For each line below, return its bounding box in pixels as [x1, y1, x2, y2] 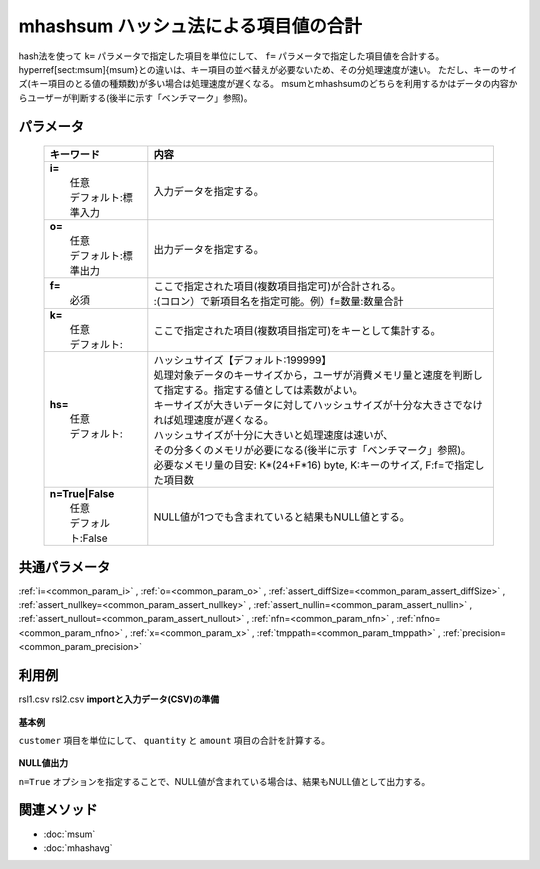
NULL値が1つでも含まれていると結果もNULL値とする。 [153, 510, 410, 524]
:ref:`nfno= [396, 613, 441, 625]
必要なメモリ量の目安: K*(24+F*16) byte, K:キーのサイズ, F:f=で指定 [153, 458, 475, 472]
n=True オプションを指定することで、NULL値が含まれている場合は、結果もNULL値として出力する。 [18, 775, 431, 787]
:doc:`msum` [43, 828, 96, 840]
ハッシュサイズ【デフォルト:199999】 [153, 353, 332, 367]
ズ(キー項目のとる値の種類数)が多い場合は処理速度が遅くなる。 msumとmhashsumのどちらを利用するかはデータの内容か [18, 78, 518, 90]
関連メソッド [18, 801, 98, 819]
